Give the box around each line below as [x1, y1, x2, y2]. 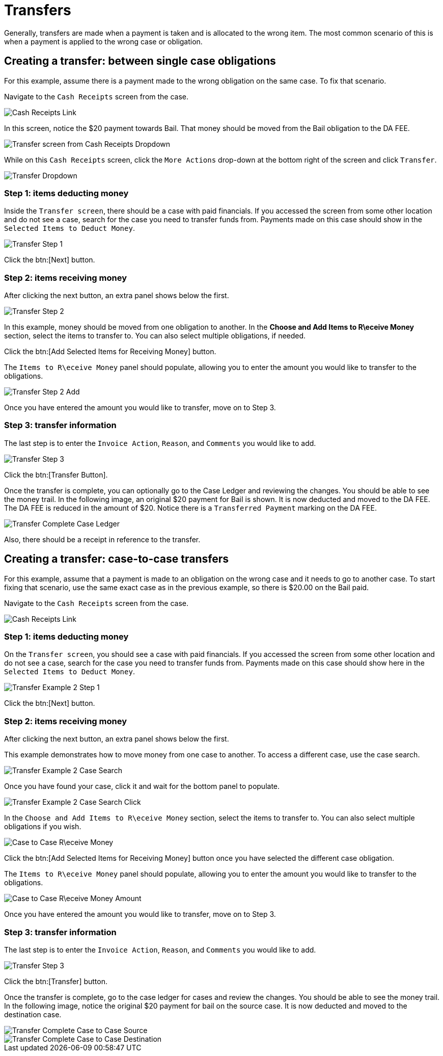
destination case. [4, 1010, 62, 1019]
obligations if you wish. [4, 822, 81, 831]
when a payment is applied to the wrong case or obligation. [4, 37, 203, 46]
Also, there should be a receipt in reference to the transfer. [4, 535, 201, 544]
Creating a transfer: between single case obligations [4, 55, 276, 68]
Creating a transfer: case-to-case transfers [4, 552, 229, 566]
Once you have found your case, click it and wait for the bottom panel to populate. [4, 782, 280, 791]
